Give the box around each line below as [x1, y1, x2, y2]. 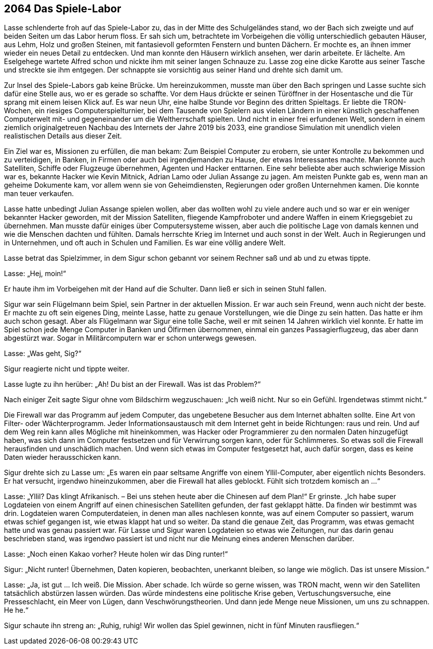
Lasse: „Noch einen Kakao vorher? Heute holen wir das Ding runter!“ [4, 550, 228, 559]
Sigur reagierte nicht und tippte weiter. [4, 364, 129, 373]
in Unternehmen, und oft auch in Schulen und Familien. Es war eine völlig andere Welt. [4, 238, 286, 247]
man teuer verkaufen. [4, 189, 74, 198]
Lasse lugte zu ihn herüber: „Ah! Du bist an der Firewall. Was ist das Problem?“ [4, 380, 261, 389]
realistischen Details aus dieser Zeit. [4, 132, 122, 141]
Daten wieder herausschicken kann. [4, 453, 121, 462]
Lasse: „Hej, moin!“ [4, 269, 66, 278]
